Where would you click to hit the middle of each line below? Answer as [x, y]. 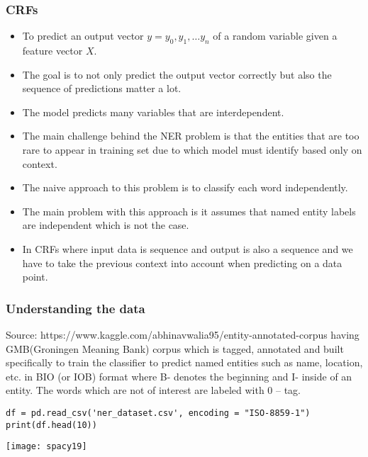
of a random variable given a [275, 36]
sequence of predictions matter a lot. [102, 88]
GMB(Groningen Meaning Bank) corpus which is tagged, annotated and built [175, 348]
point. [35, 277]
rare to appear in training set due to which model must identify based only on [192, 149]
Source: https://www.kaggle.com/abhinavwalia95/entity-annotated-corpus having [183, 334]
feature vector [52, 51]
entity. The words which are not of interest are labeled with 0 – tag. [154, 390]
